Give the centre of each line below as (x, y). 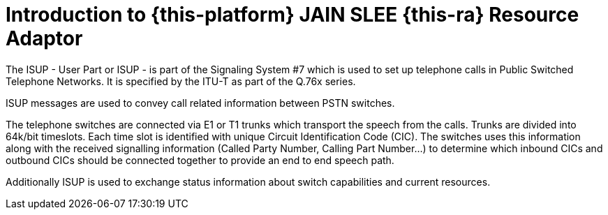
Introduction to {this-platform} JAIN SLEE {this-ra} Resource (292, 15)
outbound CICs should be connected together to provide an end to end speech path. (200, 160)
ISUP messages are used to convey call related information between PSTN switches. (200, 103)
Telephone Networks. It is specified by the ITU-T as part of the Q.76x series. (181, 81)
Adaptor (44, 38)
